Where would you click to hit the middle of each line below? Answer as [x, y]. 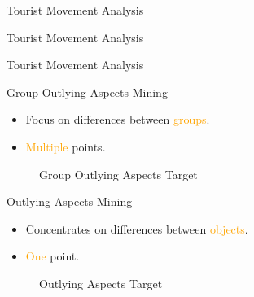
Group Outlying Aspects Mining [87, 92]
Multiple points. [66, 146]
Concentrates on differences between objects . [137, 228]
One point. [53, 256]
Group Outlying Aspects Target [118, 174]
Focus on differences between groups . [118, 119]
